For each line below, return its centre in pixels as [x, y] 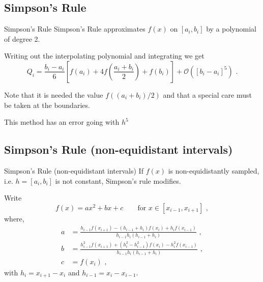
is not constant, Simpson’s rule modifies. [118, 180]
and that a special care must [207, 94]
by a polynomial [231, 29]
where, [14, 218]
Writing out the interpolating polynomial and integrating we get [104, 56]
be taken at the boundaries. [47, 105]
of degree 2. [22, 38]
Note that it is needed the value [54, 94]
